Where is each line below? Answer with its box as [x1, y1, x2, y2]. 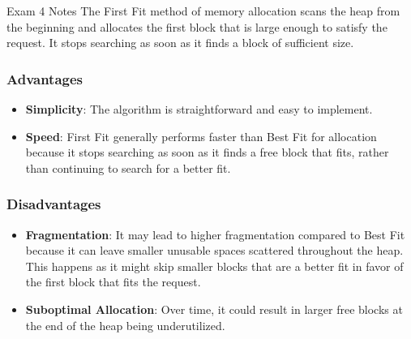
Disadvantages [6, 194, 101, 214]
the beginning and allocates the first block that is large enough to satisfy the [6, 18, 387, 35]
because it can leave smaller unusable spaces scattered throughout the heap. [25, 242, 404, 259]
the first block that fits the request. [25, 273, 201, 290]
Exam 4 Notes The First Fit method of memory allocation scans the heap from [6, 2, 400, 19]
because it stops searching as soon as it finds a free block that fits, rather [25, 144, 389, 161]
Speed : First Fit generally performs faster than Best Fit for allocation [25, 127, 377, 144]
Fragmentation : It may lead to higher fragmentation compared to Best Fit [25, 225, 405, 242]
